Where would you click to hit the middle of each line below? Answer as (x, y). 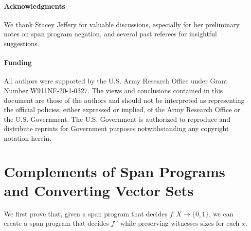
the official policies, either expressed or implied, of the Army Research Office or (122, 109)
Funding (18, 62)
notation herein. (28, 138)
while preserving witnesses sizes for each (180, 223)
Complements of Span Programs (115, 171)
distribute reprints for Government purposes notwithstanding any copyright (117, 128)
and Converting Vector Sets (99, 190)
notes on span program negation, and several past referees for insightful (110, 34)
